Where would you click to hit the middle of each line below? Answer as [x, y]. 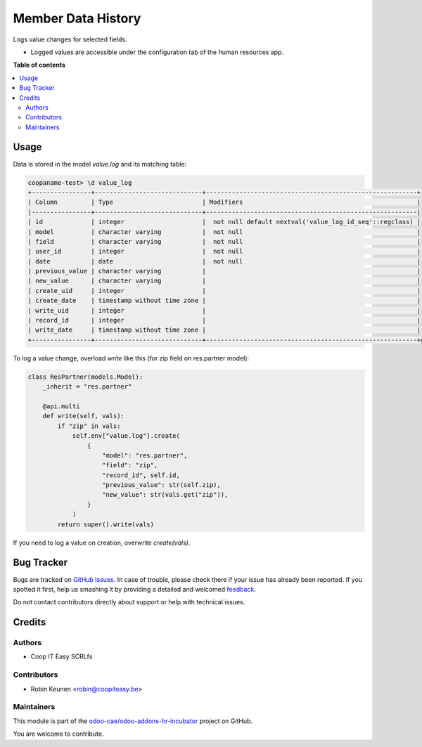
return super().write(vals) [106, 524]
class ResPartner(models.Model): [85, 377]
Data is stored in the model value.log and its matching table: [100, 164]
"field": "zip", [130, 465]
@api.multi [61, 406]
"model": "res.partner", [145, 455]
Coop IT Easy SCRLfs [62, 656]
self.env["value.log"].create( [126, 436]
